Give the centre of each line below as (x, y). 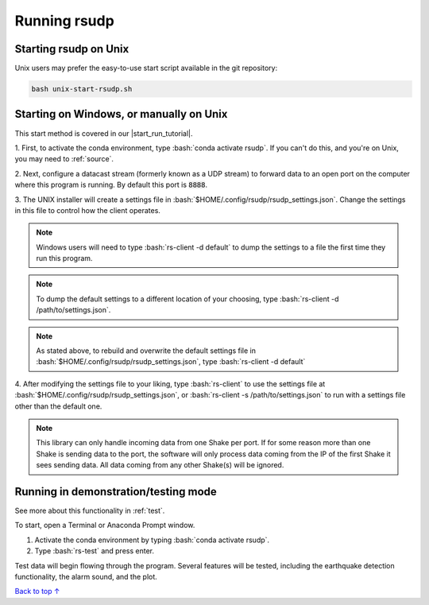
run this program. (64, 258)
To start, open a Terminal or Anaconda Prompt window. (105, 525)
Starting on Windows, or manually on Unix (121, 114)
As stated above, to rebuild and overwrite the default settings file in (146, 351)
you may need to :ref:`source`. (64, 159)
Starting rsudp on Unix (72, 49)
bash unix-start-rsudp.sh (82, 89)
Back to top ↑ (37, 591)
